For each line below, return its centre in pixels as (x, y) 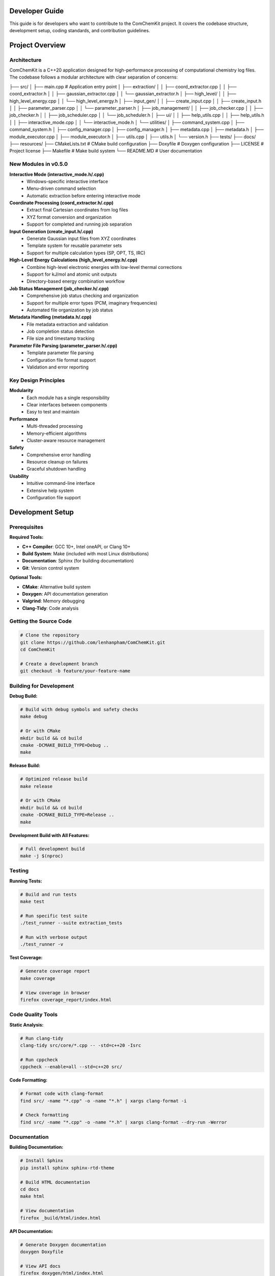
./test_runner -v (42, 944)
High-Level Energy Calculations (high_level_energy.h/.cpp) (73, 260)
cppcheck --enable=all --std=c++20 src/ (71, 1067)
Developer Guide (37, 11)
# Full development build (52, 849)
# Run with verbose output (54, 937)
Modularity (21, 390)
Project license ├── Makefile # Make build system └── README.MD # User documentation (106, 151)
